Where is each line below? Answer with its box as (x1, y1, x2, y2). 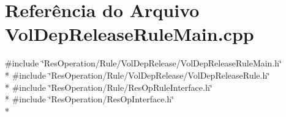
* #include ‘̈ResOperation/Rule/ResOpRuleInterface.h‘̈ (5, 80, 213, 93)
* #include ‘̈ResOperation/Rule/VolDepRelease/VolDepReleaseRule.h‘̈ (5, 68, 270, 81)
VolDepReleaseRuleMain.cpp (5, 21, 254, 46)
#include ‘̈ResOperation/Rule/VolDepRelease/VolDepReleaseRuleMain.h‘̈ (5, 57, 282, 69)
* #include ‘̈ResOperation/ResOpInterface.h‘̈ (5, 93, 174, 105)
